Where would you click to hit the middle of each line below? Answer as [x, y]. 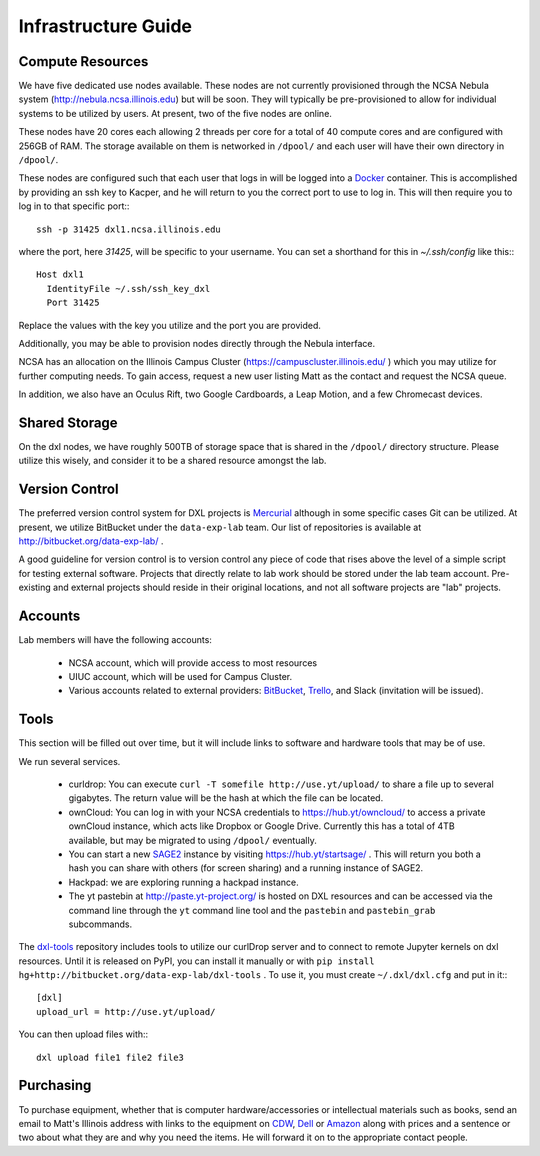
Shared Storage [68, 422]
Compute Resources [83, 61]
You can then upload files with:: [83, 1034]
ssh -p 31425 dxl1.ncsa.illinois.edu [129, 229]
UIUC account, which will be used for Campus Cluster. [180, 676]
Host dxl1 [60, 274]
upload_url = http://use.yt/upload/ [126, 1011]
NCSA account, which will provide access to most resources [193, 662]
